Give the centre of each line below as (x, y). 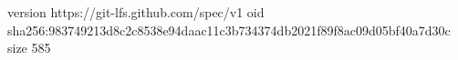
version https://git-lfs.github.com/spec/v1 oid (136, 12)
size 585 (29, 48)
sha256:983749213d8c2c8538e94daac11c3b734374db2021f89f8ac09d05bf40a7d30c (229, 30)
